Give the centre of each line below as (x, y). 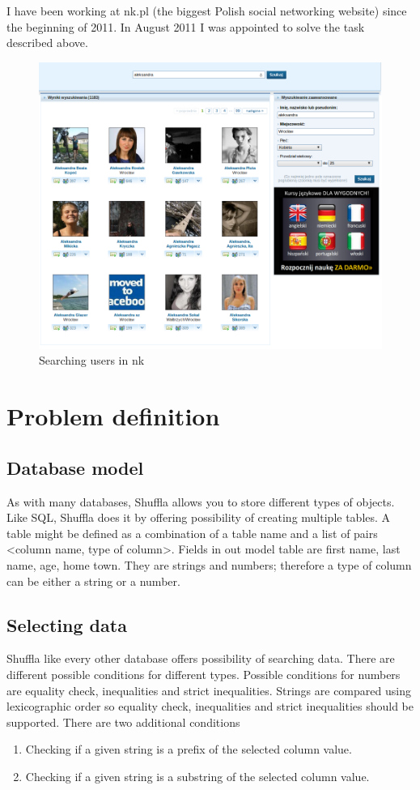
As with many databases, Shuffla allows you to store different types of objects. (201, 501)
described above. (47, 43)
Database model (75, 467)
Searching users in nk (92, 360)
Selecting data (67, 624)
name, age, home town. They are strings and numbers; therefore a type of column (209, 564)
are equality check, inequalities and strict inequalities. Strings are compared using (209, 690)
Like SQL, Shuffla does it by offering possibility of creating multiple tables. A (199, 517)
